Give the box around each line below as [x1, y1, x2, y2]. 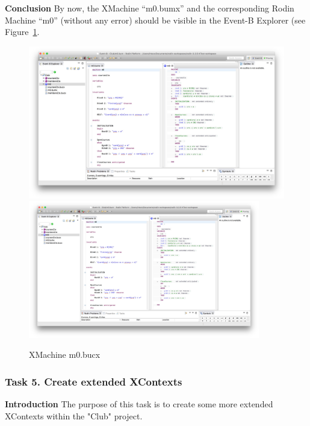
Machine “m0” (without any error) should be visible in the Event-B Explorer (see [5, 13, 306, 26]
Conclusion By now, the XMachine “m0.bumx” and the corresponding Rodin [5, 2, 294, 14]
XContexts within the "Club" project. [5, 409, 143, 422]
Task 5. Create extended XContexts [5, 374, 182, 389]
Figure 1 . [5, 25, 40, 38]
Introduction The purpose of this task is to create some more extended [5, 398, 273, 410]
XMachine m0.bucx [29, 348, 101, 361]
